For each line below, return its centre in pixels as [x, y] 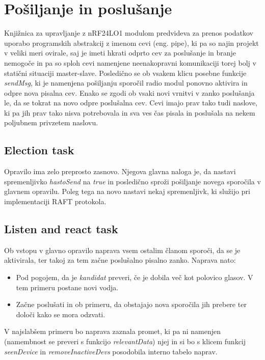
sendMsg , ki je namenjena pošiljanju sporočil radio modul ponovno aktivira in [126, 83]
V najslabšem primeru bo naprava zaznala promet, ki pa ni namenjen [112, 331]
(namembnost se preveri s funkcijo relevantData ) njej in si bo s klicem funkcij [125, 341]
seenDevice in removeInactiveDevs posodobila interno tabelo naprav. [111, 351]
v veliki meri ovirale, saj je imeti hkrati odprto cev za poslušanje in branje [120, 53]
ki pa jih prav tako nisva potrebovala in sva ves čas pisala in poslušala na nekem [130, 112]
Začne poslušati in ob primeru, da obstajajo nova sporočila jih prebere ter [131, 304]
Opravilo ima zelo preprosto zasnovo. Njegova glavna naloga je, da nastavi [120, 171]
